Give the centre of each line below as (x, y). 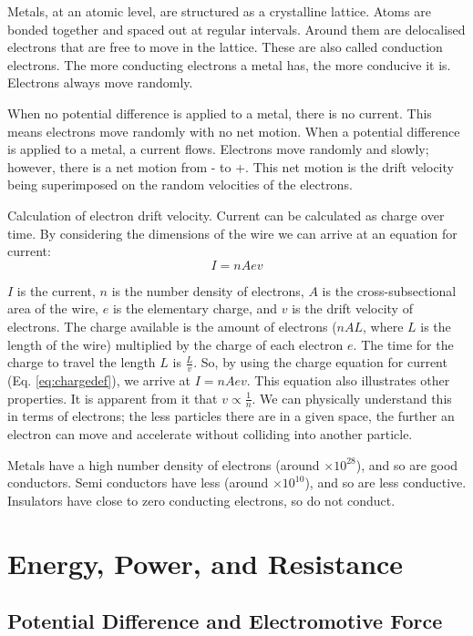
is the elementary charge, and (195, 308)
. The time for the (403, 344)
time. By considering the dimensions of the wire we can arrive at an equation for (232, 233)
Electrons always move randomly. (100, 82)
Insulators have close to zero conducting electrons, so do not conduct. (201, 500)
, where (383, 326)
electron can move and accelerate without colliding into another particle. (210, 433)
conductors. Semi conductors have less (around (138, 482)
